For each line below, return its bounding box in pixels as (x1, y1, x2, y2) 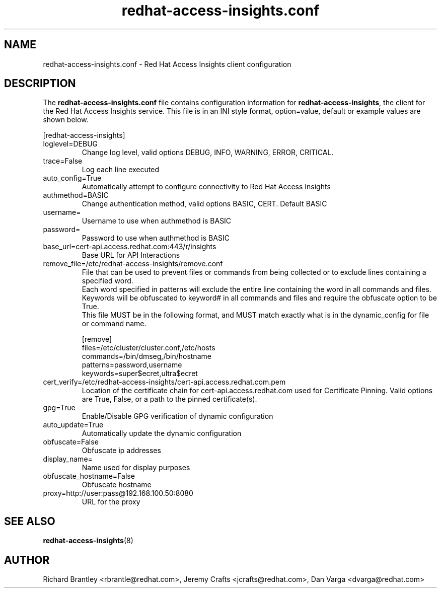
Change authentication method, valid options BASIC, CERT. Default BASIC (82, 199, 327, 208)
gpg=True (43, 403, 76, 412)
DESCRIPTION (4, 77, 76, 90)
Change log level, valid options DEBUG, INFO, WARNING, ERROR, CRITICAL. (82, 148, 334, 157)
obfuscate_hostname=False (43, 472, 135, 481)
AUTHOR (4, 553, 50, 566)
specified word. (82, 276, 133, 285)
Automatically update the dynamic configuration (82, 429, 242, 438)
